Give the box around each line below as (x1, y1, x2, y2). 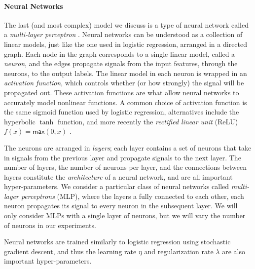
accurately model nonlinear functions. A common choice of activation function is (4, 97, 247, 107)
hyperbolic (4, 116, 36, 126)
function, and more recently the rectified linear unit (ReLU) (57, 116, 238, 126)
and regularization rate (144, 246, 214, 256)
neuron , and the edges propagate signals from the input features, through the (4, 58, 238, 69)
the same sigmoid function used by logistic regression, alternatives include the (4, 107, 239, 117)
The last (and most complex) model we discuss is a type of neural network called (4, 19, 249, 30)
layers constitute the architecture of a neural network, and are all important (4, 171, 233, 182)
